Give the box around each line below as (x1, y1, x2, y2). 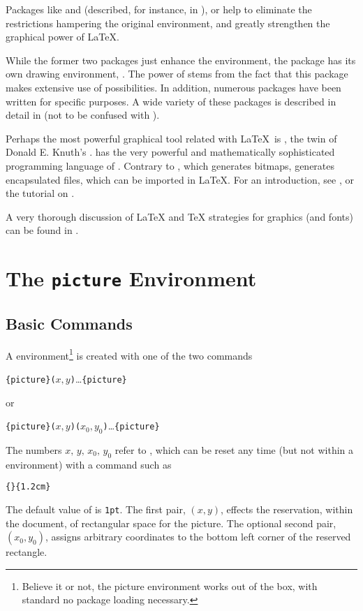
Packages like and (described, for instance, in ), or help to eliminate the (6, 2, 312, 16)
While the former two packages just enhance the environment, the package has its (6, 52, 356, 67)
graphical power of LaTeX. (6, 29, 119, 44)
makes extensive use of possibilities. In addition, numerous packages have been (6, 80, 341, 94)
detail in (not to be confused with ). (6, 108, 160, 122)
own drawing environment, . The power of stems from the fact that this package (6, 66, 348, 81)
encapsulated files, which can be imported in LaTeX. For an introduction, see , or (6, 172, 354, 186)
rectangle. (6, 545, 47, 559)
